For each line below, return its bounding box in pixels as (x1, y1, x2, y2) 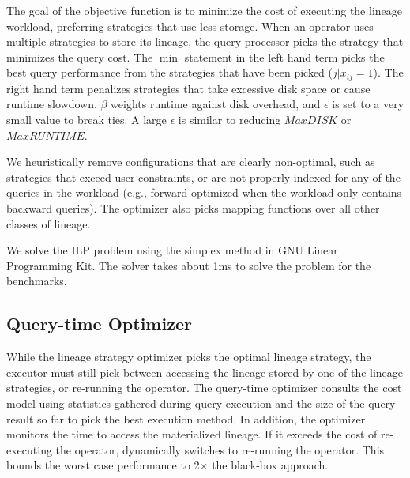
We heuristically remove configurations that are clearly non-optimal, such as (6, 153, 375, 170)
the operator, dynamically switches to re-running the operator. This (55, 441, 385, 457)
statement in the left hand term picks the (184, 48, 385, 65)
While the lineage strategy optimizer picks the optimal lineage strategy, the (6, 348, 371, 365)
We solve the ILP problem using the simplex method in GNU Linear (6, 242, 338, 258)
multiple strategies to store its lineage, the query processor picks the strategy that (6, 33, 404, 50)
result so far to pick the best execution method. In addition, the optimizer (6, 410, 366, 427)
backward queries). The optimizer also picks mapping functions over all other (6, 199, 380, 216)
